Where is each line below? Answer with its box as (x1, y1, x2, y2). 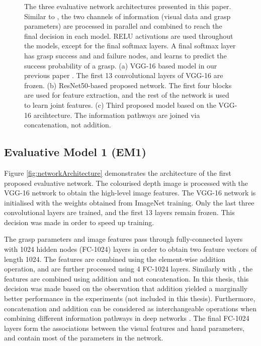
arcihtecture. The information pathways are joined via (33, 109, 200, 120)
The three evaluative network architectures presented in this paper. (24, 1, 231, 11)
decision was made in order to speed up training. (4, 217, 154, 227)
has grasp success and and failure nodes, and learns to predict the (24, 50, 227, 60)
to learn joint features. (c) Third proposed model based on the (24, 99, 216, 110)
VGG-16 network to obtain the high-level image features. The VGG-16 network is (4, 187, 256, 198)
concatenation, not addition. (24, 119, 111, 130)
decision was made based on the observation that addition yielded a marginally (4, 283, 248, 294)
